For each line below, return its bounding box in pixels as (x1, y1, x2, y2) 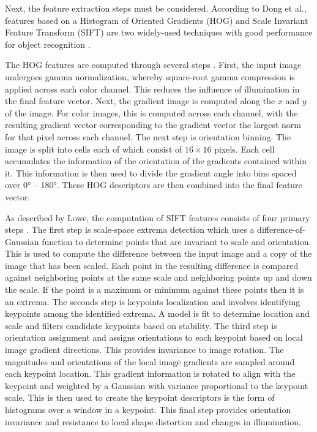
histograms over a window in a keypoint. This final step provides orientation (5, 403, 291, 415)
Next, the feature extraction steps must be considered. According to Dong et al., (5, 2, 307, 14)
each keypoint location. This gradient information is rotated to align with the (5, 367, 296, 380)
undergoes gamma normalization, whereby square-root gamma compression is (5, 70, 295, 83)
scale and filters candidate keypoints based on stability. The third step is (5, 319, 277, 332)
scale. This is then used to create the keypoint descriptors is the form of (5, 391, 275, 404)
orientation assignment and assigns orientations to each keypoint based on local (5, 331, 303, 344)
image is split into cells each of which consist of (5, 142, 182, 155)
